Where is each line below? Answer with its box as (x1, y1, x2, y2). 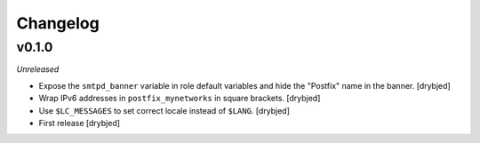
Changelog (16, 13, 100, 33)
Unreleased (16, 64, 60, 75)
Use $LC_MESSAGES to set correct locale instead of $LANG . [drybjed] (38, 105, 291, 115)
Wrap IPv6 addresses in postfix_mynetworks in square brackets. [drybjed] (38, 93, 321, 104)
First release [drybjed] (38, 117, 120, 128)
